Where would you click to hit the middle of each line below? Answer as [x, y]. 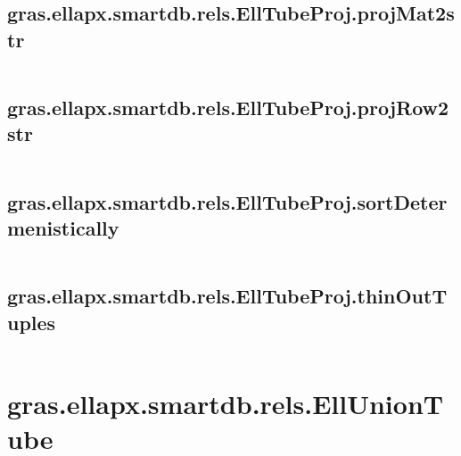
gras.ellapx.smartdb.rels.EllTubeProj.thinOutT [227, 296]
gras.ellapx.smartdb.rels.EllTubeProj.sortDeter [227, 201]
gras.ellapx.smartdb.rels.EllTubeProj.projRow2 [228, 107]
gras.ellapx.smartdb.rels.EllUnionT [226, 403]
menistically [63, 227]
